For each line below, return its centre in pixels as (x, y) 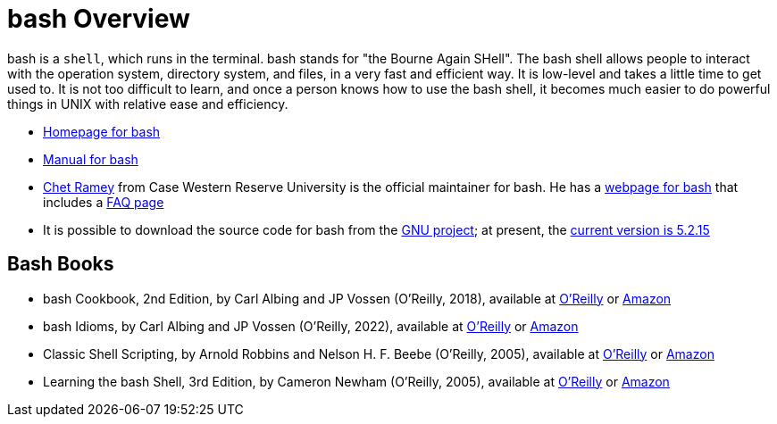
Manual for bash (91, 159)
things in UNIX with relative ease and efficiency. (148, 104)
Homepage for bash (102, 131)
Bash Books (61, 264)
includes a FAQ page (104, 202)
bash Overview (99, 19)
